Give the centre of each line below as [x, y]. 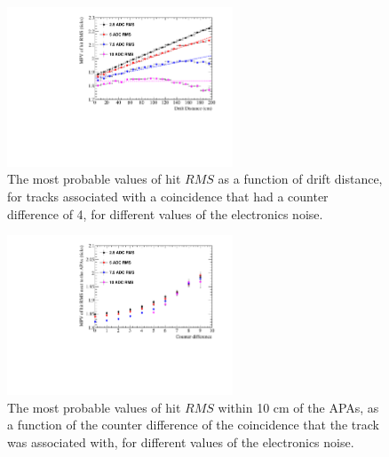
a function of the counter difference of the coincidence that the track [193, 425]
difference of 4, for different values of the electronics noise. [165, 213]
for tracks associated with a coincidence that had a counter [168, 196]
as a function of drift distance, [300, 179]
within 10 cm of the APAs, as [298, 407]
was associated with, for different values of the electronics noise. [181, 441]
